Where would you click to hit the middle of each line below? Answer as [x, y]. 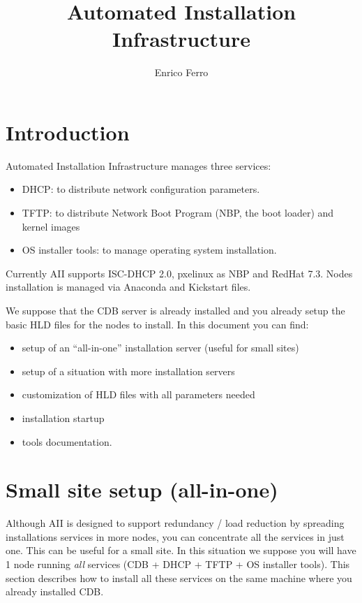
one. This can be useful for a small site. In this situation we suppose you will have [181, 550]
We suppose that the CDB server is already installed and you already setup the [175, 310]
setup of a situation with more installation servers [128, 371]
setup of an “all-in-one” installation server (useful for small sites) [160, 348]
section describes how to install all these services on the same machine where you [179, 577]
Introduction [68, 132]
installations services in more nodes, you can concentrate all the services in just [175, 536]
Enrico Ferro [181, 72]
